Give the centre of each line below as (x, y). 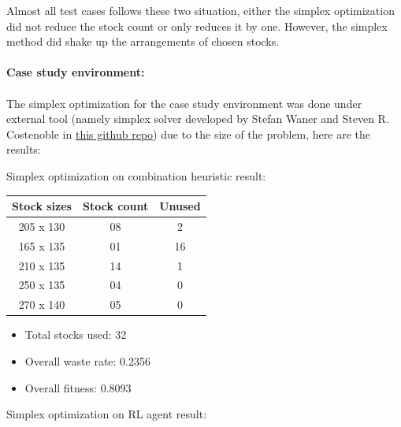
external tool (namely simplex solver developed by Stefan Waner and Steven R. (198, 119)
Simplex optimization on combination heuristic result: (136, 175)
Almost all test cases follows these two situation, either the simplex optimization (200, 10)
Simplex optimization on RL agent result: (107, 414)
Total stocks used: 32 (76, 334)
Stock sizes (42, 206)
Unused (180, 206)
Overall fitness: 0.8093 (78, 387)
